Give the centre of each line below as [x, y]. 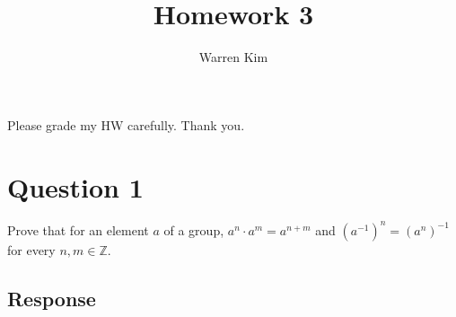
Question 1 [75, 186]
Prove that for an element [78, 229]
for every [31, 249]
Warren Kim [233, 57]
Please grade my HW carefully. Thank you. [126, 124]
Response [52, 298]
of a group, [194, 229]
